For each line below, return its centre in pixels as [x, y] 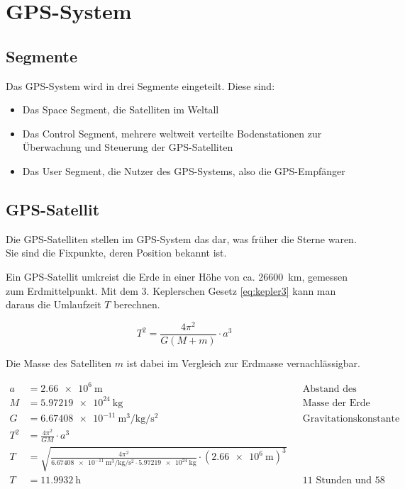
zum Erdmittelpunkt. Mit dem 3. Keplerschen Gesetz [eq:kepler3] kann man [171, 290]
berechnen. [137, 304]
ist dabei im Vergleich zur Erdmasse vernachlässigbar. [243, 362]
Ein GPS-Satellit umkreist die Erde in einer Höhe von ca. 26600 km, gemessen [177, 276]
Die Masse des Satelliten [59, 362]
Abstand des [329, 389]
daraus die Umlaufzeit [54, 304]
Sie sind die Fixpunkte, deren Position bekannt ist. [116, 253]
